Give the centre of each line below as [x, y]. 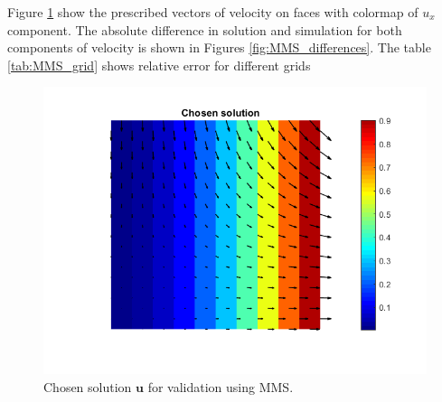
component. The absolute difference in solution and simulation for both [205, 29]
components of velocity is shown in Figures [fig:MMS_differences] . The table [219, 47]
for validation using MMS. [221, 386]
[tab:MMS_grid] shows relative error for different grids [159, 65]
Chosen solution [88, 386]
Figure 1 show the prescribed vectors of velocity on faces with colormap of [213, 12]
